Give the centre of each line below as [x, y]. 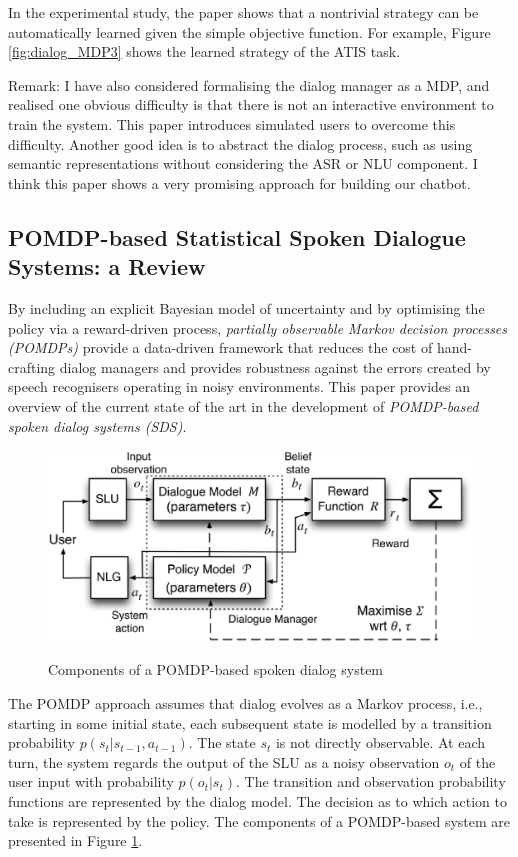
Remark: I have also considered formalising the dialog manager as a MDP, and [249, 84]
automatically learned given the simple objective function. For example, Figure [249, 31]
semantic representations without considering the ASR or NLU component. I [243, 163]
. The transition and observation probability [371, 781]
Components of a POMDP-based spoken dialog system [216, 669]
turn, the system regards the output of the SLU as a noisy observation [224, 761]
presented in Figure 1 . [75, 840]
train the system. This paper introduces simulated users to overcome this [232, 123]
